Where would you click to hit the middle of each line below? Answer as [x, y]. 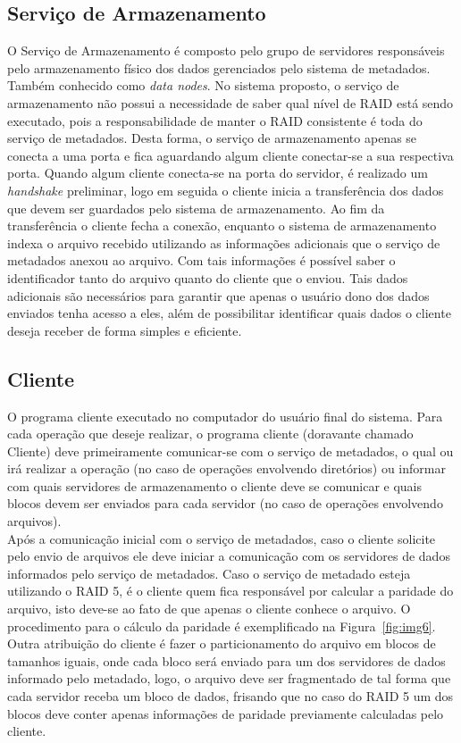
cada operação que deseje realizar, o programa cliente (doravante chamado [210, 434]
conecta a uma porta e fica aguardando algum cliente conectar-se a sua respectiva [230, 155]
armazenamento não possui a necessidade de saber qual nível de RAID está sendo [230, 102]
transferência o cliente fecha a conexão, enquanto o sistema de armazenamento [222, 225]
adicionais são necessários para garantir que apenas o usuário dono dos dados [218, 295]
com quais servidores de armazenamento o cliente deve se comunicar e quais [215, 485]
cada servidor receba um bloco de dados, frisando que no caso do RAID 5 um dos [230, 696]
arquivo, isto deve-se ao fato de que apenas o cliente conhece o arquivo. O [209, 609]
